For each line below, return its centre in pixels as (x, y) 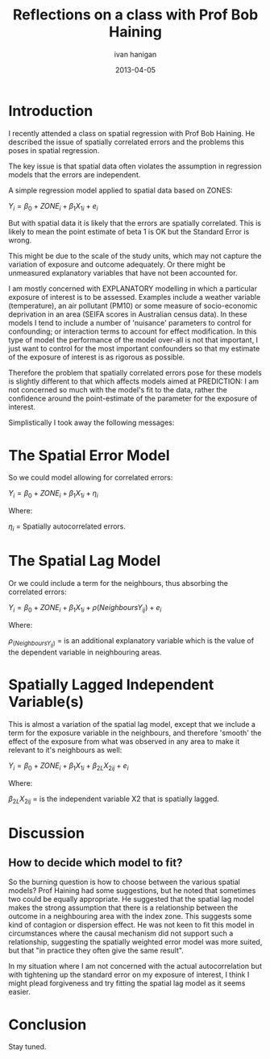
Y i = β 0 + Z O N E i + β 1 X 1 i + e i (53, 207)
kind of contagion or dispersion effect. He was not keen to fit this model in (131, 925)
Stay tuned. (27, 1047)
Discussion (46, 833)
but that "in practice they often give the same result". (96, 951)
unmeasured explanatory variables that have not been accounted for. (123, 273)
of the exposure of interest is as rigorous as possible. (97, 357)
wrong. (20, 240)
